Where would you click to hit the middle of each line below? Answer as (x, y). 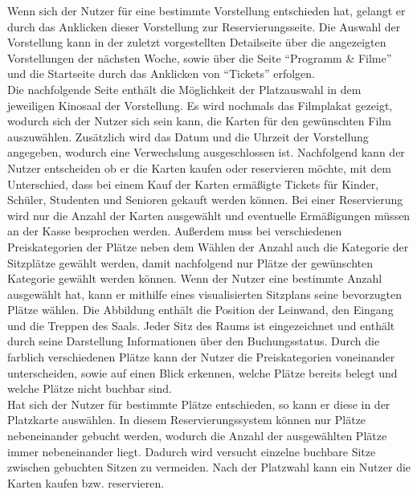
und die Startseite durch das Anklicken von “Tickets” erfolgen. (161, 73)
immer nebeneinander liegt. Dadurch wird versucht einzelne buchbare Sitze (192, 451)
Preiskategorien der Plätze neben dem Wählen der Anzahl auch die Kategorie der (208, 246)
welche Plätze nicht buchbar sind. (90, 388)
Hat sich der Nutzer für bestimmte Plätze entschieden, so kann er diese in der (199, 404)
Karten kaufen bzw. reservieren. (86, 482)
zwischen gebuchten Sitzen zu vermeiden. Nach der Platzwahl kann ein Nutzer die (209, 467)
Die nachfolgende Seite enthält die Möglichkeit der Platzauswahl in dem (184, 89)
